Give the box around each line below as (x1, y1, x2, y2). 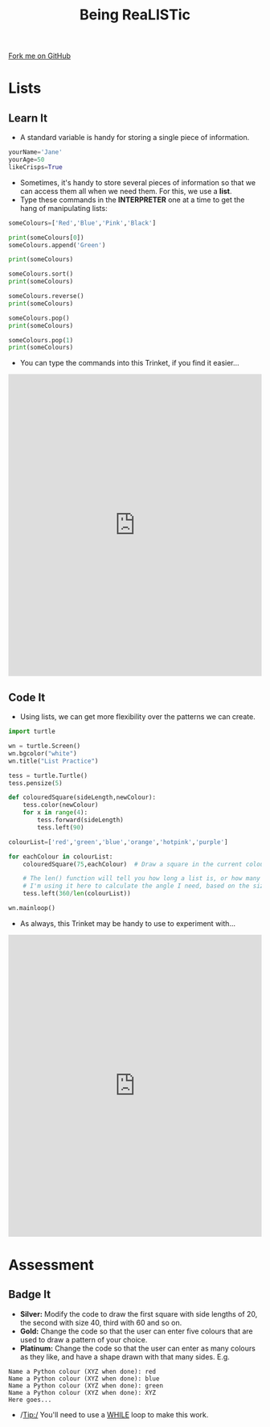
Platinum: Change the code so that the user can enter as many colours (19, 1343, 256, 1353)
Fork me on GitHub (8, 51, 71, 61)
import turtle (8, 727, 56, 736)
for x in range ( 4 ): (22, 809, 88, 817)
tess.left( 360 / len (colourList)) (22, 890, 131, 898)
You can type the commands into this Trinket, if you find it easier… (19, 358, 239, 368)
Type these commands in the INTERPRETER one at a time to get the (19, 195, 245, 205)
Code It (8, 690, 46, 704)
